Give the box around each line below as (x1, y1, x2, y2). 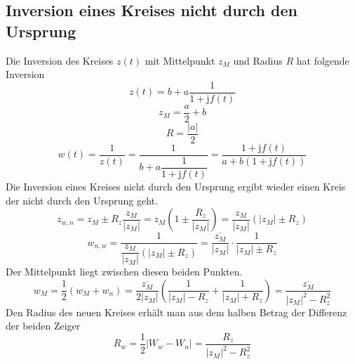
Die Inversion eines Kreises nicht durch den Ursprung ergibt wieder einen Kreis (6, 178, 346, 193)
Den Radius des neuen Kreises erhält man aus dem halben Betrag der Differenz (6, 304, 347, 319)
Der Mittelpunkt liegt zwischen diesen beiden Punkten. (6, 264, 243, 279)
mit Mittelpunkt (145, 53, 215, 67)
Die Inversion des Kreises (6, 53, 114, 67)
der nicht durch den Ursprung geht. (6, 193, 158, 207)
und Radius (233, 53, 283, 67)
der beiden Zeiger (6, 318, 81, 333)
